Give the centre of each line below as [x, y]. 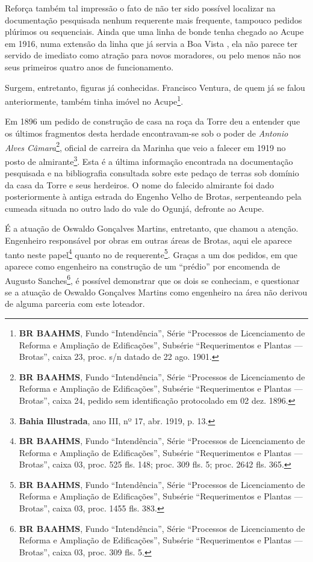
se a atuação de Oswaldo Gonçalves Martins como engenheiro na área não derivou [156, 292]
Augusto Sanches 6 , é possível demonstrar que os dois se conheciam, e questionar [152, 279]
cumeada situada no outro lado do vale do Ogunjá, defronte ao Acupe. [135, 208]
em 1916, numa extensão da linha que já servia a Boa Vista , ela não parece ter [151, 43]
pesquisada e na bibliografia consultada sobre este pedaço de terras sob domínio [152, 173]
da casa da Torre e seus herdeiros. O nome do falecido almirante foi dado [139, 184]
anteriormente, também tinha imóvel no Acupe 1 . [94, 100]
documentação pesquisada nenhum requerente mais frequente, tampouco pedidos [153, 20]
